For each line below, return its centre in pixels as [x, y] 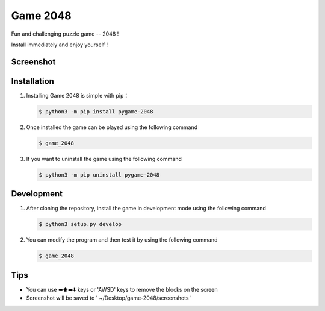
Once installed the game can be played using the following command [112, 127]
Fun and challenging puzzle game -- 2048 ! [65, 34]
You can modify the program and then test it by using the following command [122, 240]
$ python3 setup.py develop [80, 224]
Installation [32, 81]
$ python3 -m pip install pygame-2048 [96, 111]
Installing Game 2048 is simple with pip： [78, 95]
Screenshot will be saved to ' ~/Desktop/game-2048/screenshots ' [109, 298]
